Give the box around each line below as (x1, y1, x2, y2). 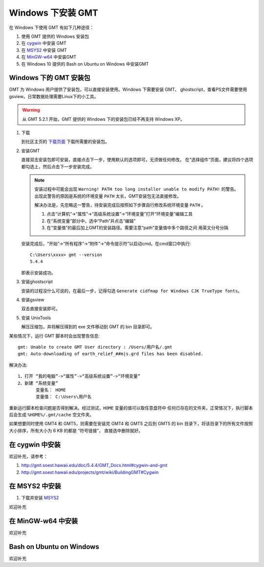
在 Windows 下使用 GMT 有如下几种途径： (9, 25, 94, 30)
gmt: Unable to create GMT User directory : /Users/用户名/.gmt (18, 344, 173, 350)
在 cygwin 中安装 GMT (21, 40, 66, 46)
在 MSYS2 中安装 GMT (21, 47, 67, 53)
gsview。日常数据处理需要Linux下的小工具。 (9, 93, 99, 99)
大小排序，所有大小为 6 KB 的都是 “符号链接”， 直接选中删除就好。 (9, 427, 143, 434)
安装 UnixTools (21, 314, 51, 321)
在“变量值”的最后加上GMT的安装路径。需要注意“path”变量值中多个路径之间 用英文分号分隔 (46, 225, 228, 231)
